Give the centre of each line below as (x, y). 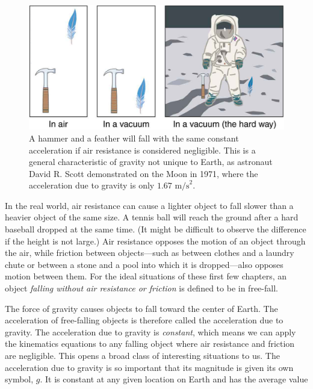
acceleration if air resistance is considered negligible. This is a (142, 150)
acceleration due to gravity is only (92, 185)
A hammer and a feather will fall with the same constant (134, 138)
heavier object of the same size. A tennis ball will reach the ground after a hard (152, 217)
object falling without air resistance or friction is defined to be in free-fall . (141, 288)
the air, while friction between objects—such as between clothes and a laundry (150, 253)
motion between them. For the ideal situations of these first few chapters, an (146, 276)
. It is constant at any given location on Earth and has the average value (174, 379)
